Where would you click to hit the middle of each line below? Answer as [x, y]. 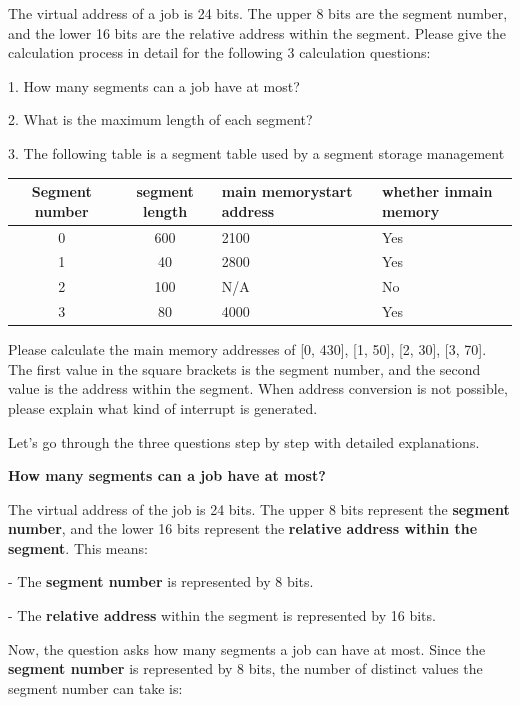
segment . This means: [78, 547]
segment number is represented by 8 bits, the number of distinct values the [245, 668]
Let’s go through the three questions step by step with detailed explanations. [244, 441]
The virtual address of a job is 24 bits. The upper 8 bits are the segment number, [258, 13]
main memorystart [287, 191]
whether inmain [437, 191]
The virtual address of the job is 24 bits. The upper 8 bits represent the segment [259, 508]
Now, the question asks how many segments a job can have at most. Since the [247, 648]
